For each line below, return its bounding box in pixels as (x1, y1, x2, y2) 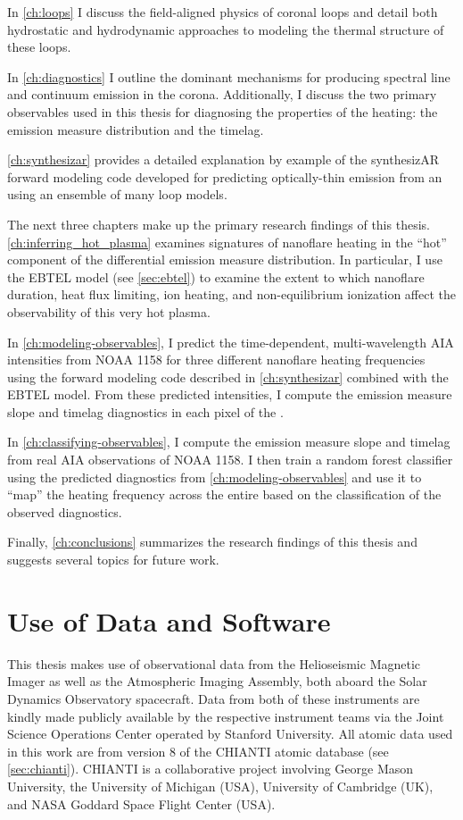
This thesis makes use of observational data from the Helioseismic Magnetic (7, 654, 421, 673)
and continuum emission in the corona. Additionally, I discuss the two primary (7, 85, 437, 104)
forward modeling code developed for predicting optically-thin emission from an (7, 167, 442, 186)
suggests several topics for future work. (7, 550, 219, 569)
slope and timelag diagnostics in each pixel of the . (7, 402, 284, 421)
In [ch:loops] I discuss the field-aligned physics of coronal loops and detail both (7, 3, 438, 21)
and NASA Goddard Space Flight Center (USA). (7, 794, 276, 813)
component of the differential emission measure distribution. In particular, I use (7, 250, 442, 269)
